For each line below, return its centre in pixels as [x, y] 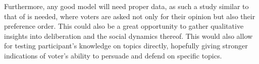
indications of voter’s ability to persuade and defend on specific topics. [113, 55]
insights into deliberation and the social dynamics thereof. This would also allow [128, 36]
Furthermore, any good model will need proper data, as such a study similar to [126, 6]
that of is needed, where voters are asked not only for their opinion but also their [130, 16]
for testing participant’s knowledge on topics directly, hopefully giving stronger [126, 46]
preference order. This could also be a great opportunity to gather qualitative [124, 26]
